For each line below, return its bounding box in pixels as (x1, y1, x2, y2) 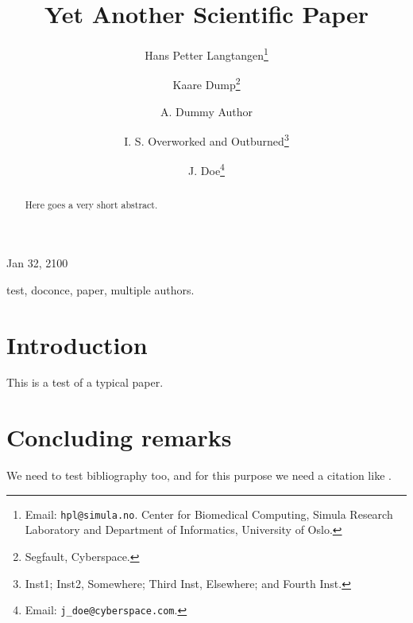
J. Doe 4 (188, 160, 225, 179)
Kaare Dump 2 (172, 74, 241, 93)
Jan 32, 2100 (6, 255, 68, 271)
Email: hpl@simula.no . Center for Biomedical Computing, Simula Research (25, 505, 393, 522)
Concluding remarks (6, 421, 232, 454)
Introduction (6, 328, 148, 360)
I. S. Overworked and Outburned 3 (124, 130, 289, 149)
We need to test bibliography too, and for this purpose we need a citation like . (6, 467, 392, 484)
